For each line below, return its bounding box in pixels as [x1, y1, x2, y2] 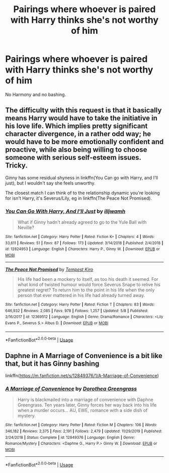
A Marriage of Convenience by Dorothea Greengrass [5, 385, 137, 392]
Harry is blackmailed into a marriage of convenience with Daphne [17, 397, 153, 403]
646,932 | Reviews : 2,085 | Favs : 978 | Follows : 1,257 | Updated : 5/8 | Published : [5, 308, 148, 313]
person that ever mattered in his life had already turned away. [17, 292, 145, 299]
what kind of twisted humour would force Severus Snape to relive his [17, 281, 160, 288]
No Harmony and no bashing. [5, 91, 66, 97]
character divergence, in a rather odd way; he [5, 130, 151, 138]
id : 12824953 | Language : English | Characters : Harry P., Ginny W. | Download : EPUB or [5, 247, 160, 252]
